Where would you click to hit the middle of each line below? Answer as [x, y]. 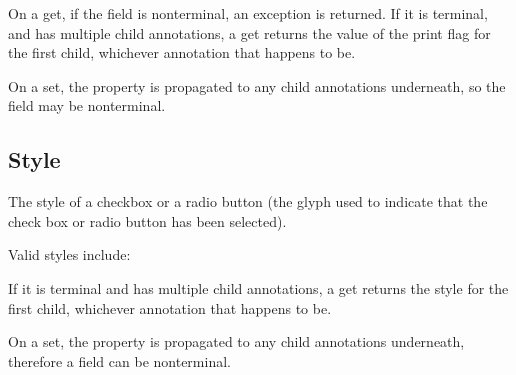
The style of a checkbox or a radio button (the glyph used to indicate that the [248, 201]
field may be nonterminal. [87, 105]
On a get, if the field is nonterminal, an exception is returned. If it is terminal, [248, 13]
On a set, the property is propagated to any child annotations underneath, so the [257, 85]
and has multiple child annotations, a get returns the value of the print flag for [249, 32]
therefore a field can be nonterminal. [119, 360]
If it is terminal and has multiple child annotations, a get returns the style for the [258, 287]
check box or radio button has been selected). [147, 220]
